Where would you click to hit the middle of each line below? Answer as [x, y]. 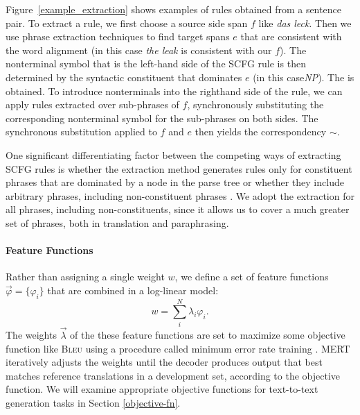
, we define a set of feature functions [252, 277]
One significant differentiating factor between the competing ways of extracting [173, 154]
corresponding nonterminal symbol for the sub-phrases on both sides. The [162, 118]
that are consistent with [291, 36]
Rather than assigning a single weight [85, 277]
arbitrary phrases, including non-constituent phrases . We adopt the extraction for [180, 195]
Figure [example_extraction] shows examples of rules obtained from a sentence [173, 9]
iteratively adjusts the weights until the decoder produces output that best [164, 362]
